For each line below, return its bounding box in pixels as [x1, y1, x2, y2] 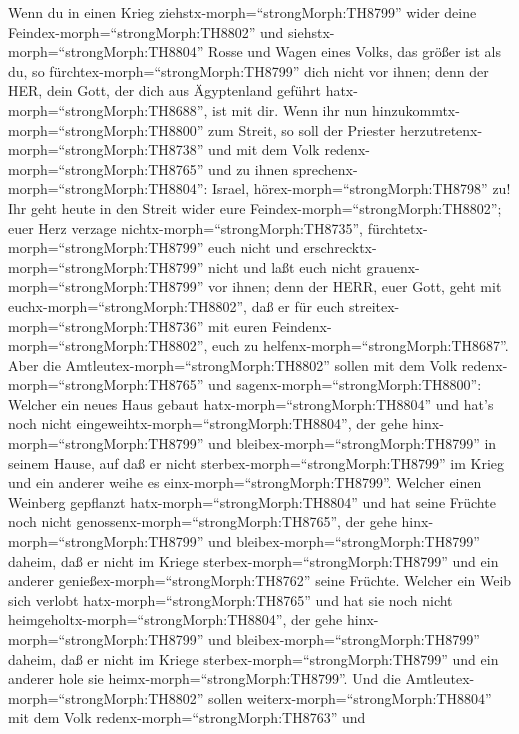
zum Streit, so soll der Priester [208, 119, 396, 140]
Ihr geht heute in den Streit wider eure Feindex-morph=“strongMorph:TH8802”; [8, 197, 502, 218]
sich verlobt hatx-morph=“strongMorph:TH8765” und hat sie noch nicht [8, 589, 453, 610]
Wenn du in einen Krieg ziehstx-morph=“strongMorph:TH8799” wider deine [8, 2, 477, 22]
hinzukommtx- [372, 99, 460, 120]
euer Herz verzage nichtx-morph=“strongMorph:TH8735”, [8, 217, 363, 238]
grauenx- [366, 256, 420, 277]
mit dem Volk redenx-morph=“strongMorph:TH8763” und [8, 707, 366, 728]
